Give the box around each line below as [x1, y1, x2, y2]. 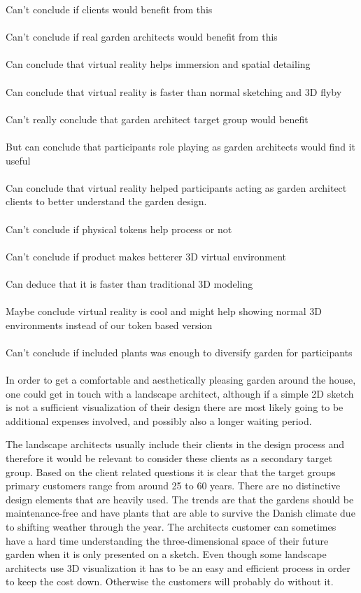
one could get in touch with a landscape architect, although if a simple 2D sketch [6, 386, 354, 400]
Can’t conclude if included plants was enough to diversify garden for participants [6, 344, 353, 359]
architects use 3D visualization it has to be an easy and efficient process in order [6, 560, 351, 575]
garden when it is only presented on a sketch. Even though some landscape [6, 547, 327, 561]
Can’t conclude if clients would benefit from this [6, 2, 213, 16]
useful [6, 153, 31, 167]
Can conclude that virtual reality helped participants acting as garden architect [6, 180, 347, 195]
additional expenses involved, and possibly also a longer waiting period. [6, 413, 312, 428]
